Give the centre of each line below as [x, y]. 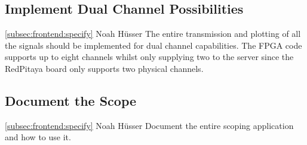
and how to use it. [38, 137]
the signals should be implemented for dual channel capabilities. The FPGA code [153, 45]
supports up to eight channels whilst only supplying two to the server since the [149, 57]
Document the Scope [71, 100]
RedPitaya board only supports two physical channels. [104, 68]
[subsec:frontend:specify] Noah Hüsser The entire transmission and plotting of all [153, 34]
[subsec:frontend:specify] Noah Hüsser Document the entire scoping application [149, 125]
